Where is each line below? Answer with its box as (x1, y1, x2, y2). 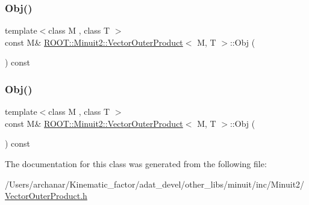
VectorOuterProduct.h (5, 189, 87, 202)
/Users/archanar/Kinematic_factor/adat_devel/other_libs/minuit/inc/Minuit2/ (5, 177, 305, 190)
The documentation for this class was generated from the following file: (5, 158, 267, 170)
